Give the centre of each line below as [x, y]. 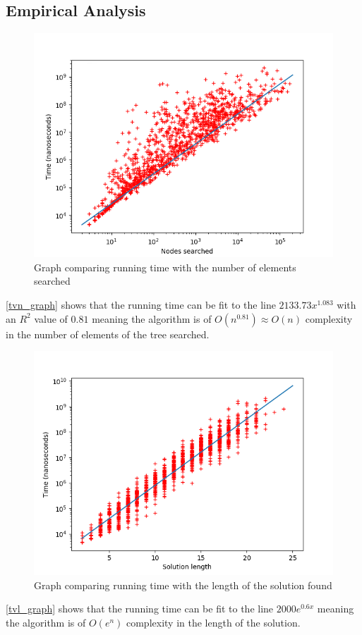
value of [51, 318]
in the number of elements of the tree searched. [108, 334]
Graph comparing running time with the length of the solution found [183, 585]
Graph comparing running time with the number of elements [165, 267]
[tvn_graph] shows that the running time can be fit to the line [141, 304]
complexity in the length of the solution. [213, 622]
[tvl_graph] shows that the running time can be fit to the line [140, 609]
